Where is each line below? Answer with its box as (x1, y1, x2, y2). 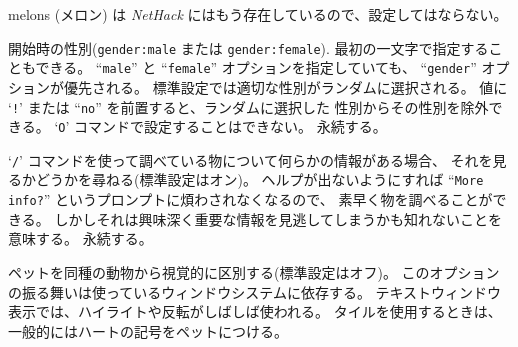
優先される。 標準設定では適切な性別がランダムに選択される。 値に (63, 76, 508, 97)
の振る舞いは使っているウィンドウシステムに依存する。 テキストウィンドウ (8, 281, 502, 302)
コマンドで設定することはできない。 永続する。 (74, 116, 387, 137)
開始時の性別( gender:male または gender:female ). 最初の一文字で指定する (8, 37, 489, 58)
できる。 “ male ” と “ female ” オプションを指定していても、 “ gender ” (35, 57, 477, 78)
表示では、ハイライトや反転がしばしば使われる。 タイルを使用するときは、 (8, 301, 502, 322)
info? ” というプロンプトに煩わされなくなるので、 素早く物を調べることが (8, 189, 493, 210)
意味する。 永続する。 (8, 228, 153, 249)
